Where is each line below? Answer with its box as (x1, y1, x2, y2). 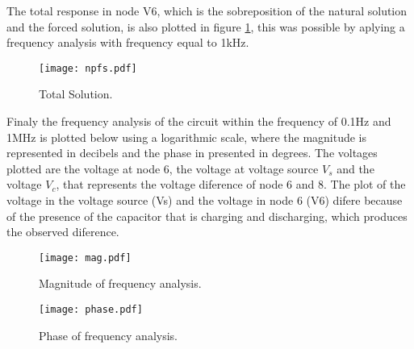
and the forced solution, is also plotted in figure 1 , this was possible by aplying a (6, 18, 405, 35)
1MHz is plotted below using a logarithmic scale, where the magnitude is (6, 128, 367, 145)
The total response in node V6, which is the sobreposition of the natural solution (6, 2, 408, 19)
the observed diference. (6, 223, 119, 240)
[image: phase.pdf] (39, 304, 143, 316)
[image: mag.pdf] (39, 251, 132, 264)
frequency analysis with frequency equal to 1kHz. (6, 34, 249, 51)
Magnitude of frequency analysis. (39, 275, 202, 292)
